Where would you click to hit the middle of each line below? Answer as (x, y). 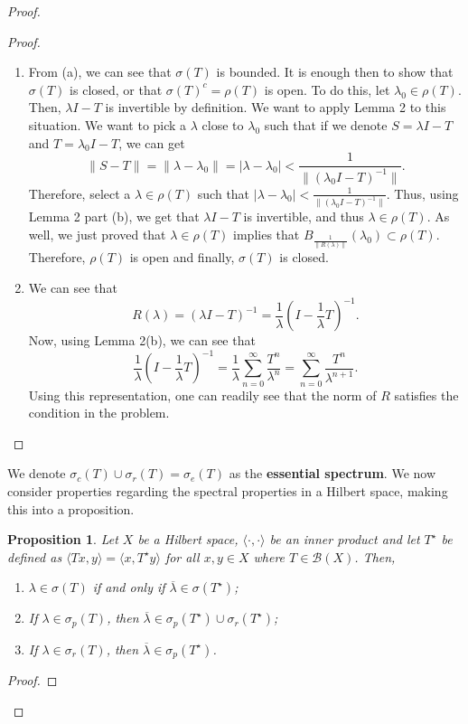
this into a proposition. (71, 508)
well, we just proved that (97, 235)
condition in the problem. (99, 413)
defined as (35, 556)
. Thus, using (422, 193)
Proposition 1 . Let (63, 539)
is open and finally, (182, 257)
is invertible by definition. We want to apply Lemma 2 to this (276, 107)
